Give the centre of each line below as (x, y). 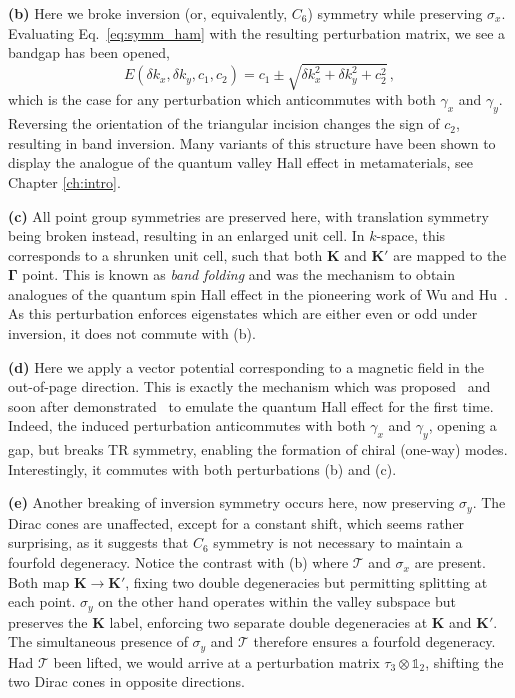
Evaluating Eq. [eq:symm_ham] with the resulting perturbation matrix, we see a (257, 32)
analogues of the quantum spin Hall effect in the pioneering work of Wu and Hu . (258, 293)
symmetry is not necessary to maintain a (338, 542)
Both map (39, 581)
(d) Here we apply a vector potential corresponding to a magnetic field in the (246, 366)
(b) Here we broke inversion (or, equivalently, (148, 13)
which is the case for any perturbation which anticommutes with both (222, 99)
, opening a (462, 425)
